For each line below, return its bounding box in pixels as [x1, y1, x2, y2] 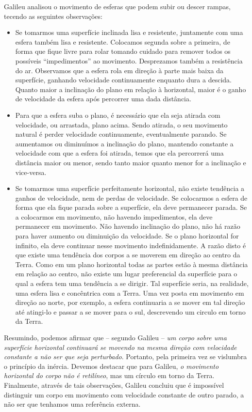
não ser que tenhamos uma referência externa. [4, 399, 141, 409]
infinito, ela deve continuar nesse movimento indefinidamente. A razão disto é [15, 240, 246, 250]
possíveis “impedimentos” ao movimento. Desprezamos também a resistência [15, 55, 243, 65]
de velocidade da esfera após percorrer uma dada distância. [15, 94, 191, 104]
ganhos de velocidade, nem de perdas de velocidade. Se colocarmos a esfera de [15, 192, 248, 203]
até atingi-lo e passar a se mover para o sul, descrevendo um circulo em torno [15, 306, 246, 317]
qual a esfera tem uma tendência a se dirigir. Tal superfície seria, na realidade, [15, 278, 249, 288]
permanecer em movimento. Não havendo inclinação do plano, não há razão [15, 221, 240, 231]
